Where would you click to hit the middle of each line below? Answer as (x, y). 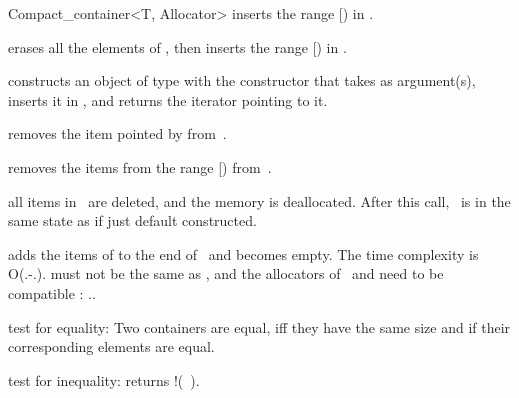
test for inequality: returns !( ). (104, 379)
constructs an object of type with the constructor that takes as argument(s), (242, 80)
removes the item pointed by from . (117, 133)
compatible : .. (52, 292)
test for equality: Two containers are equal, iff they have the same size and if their (259, 326)
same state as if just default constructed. (132, 220)
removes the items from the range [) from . (140, 166)
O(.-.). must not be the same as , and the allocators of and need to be (226, 273)
